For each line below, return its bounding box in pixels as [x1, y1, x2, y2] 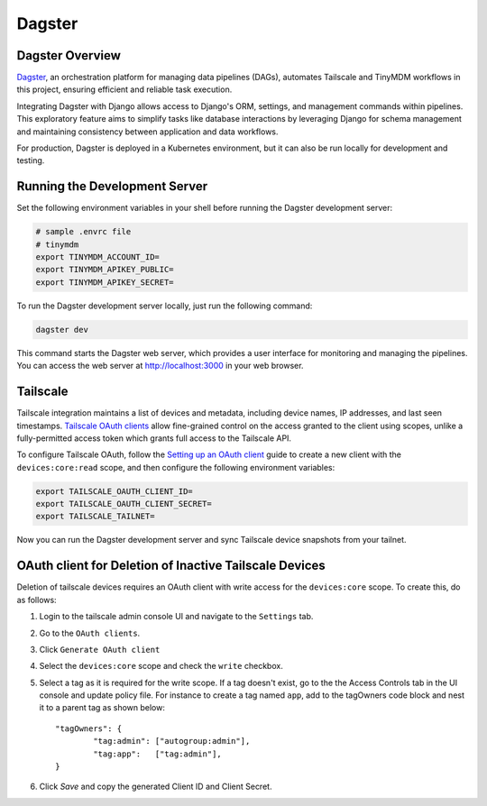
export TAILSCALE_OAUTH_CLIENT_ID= [35, 486, 193, 496]
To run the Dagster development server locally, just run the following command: [16, 300, 313, 311]
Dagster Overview [16, 48, 122, 63]
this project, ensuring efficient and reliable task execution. [16, 84, 233, 95]
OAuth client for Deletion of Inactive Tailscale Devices [16, 558, 326, 573]
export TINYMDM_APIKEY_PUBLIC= [35, 264, 175, 275]
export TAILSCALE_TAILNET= [35, 511, 155, 522]
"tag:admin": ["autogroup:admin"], [93, 736, 251, 746]
